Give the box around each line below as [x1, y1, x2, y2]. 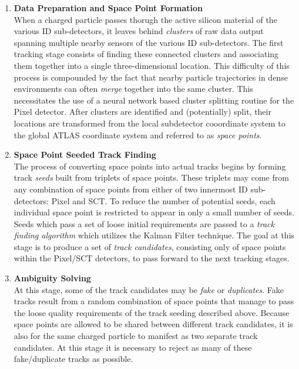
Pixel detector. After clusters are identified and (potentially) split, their [14, 105, 271, 118]
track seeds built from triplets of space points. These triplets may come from [14, 171, 289, 184]
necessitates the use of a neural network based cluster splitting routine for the [14, 94, 294, 106]
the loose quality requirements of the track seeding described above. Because [14, 306, 290, 318]
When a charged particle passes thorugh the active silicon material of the [14, 13, 277, 25]
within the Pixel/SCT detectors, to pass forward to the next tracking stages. [14, 252, 290, 264]
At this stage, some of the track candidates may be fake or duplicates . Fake [14, 283, 284, 295]
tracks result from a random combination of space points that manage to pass [14, 295, 294, 307]
